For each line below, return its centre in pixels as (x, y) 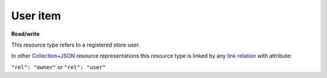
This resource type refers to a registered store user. (76, 45)
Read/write (25, 34)
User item (36, 16)
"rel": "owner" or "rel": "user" (58, 67)
